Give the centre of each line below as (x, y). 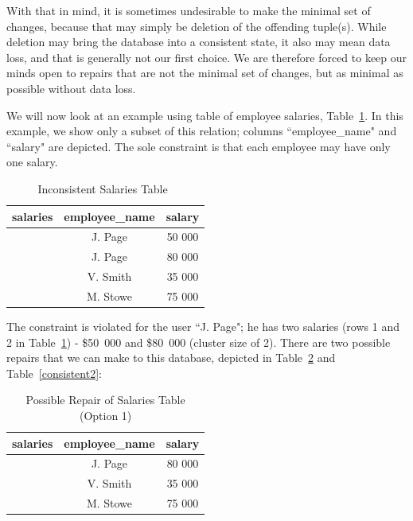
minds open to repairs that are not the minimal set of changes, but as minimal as (205, 73)
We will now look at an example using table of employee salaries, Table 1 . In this (205, 115)
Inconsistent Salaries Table (103, 188)
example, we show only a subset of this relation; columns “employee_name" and (202, 131)
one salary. (32, 162)
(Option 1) (105, 415)
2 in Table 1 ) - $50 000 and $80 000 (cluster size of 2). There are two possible (199, 342)
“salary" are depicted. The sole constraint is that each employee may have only (199, 146)
